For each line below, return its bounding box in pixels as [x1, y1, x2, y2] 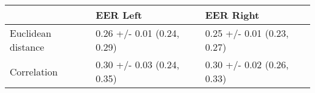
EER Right [205, 8, 259, 22]
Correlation [10, 64, 58, 79]
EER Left [96, 8, 142, 22]
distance [10, 40, 44, 54]
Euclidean [10, 26, 51, 40]
